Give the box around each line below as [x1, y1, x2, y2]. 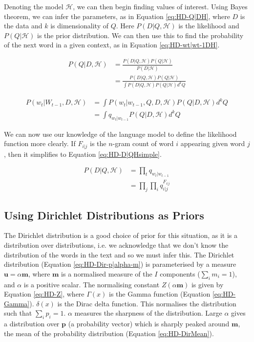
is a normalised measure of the [61, 268, 152, 278]
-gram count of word [112, 138, 174, 149]
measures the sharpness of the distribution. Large [74, 308, 222, 318]
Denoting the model [4, 1, 63, 11]
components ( [160, 268, 200, 278]
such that [4, 308, 32, 318]
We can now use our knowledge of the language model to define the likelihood [4, 128, 237, 139]
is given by [191, 279, 224, 289]
